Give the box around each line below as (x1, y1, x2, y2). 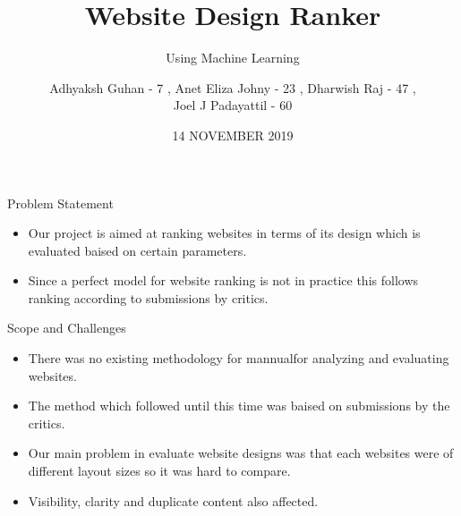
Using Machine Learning (166, 48, 300, 67)
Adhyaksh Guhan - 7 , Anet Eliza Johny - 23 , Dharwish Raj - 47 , (49, 78, 416, 97)
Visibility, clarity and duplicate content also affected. (28, 491, 319, 510)
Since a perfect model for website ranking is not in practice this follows (28, 271, 419, 290)
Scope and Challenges (7, 318, 126, 337)
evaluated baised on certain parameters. (28, 241, 247, 259)
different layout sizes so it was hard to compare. (28, 461, 291, 480)
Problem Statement (7, 193, 114, 212)
